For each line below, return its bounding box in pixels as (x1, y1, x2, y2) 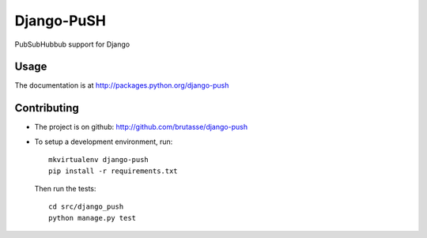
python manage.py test (48, 213, 137, 222)
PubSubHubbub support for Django (14, 40, 130, 49)
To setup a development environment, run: (34, 137, 173, 146)
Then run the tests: (34, 183, 96, 193)
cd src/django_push (48, 202, 124, 211)
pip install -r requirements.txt (48, 166, 178, 176)
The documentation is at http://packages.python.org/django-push (14, 81, 229, 90)
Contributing (14, 101, 79, 115)
